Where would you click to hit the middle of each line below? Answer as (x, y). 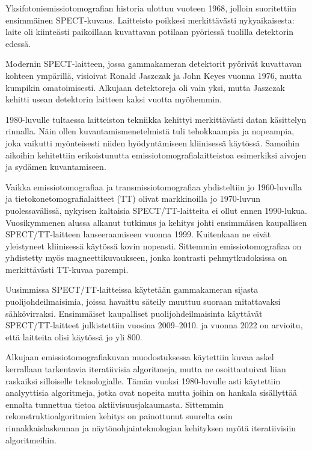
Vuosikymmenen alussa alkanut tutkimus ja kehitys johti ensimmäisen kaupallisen (156, 222)
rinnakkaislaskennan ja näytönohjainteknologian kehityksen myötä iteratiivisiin (151, 428)
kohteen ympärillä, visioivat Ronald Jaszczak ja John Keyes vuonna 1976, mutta (154, 75)
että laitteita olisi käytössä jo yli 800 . (74, 336)
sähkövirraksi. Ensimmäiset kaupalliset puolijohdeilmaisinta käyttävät (134, 313)
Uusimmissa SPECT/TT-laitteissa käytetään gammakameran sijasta (132, 289)
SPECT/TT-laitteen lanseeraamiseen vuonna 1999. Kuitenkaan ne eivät (138, 234)
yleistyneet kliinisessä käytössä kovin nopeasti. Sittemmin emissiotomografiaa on (154, 245)
